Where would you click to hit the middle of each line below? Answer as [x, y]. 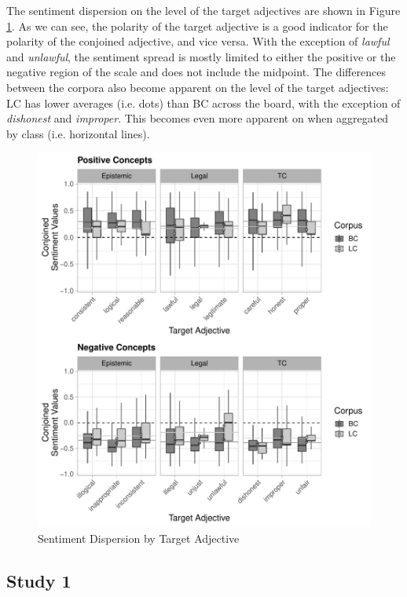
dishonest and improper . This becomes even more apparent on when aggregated [198, 118]
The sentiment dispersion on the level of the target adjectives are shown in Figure [203, 10]
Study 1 [39, 581]
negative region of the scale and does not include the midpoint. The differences [196, 72]
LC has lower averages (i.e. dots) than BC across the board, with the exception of [203, 103]
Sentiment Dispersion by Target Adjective [139, 538]
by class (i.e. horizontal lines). [78, 133]
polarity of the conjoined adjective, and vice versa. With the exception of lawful [198, 41]
